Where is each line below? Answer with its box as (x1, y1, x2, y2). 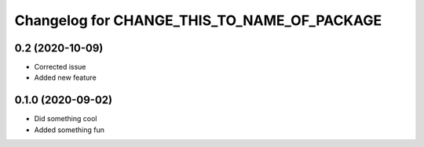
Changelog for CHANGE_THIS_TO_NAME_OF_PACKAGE (14, 12, 382, 29)
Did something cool (34, 114, 97, 124)
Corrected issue (34, 63, 86, 72)
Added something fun (34, 125, 105, 134)
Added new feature (34, 73, 97, 82)
